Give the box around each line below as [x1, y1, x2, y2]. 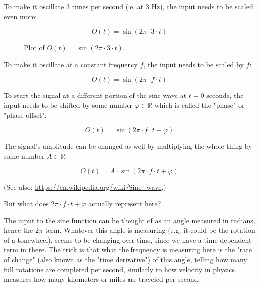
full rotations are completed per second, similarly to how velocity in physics [4, 264, 235, 274]
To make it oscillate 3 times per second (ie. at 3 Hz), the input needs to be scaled [4, 1, 253, 11]
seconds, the [206, 90, 244, 100]
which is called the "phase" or [154, 99, 245, 110]
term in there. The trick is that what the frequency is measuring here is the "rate [4, 244, 252, 255]
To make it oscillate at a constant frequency [4, 59, 138, 69]
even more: [4, 11, 37, 21]
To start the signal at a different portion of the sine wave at [4, 90, 187, 100]
